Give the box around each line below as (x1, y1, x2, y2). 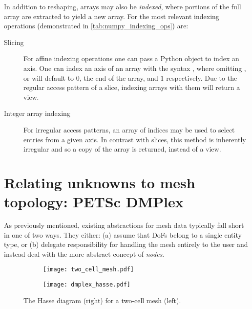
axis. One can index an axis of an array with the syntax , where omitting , (23, 63, 246, 73)
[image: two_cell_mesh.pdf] (43, 266, 134, 273)
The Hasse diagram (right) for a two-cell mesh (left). (23, 295, 181, 305)
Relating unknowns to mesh (4, 172, 195, 192)
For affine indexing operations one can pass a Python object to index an (23, 53, 239, 64)
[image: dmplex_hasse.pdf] (43, 281, 130, 288)
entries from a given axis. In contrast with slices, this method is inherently (23, 134, 246, 144)
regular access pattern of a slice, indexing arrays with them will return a (23, 82, 240, 92)
